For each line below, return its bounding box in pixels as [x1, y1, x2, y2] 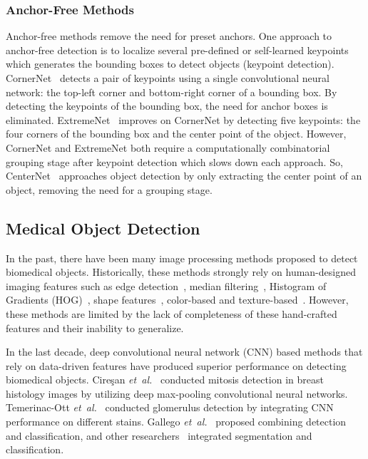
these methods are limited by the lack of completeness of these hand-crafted [6, 306, 337, 321]
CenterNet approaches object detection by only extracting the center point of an [6, 168, 362, 183]
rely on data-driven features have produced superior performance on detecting [6, 358, 347, 373]
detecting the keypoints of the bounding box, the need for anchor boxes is [6, 98, 328, 113]
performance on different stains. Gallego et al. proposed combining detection [6, 414, 347, 429]
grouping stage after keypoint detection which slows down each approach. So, [6, 154, 343, 169]
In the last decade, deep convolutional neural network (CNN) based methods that [6, 344, 363, 359]
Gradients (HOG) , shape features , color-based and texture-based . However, [6, 292, 349, 307]
